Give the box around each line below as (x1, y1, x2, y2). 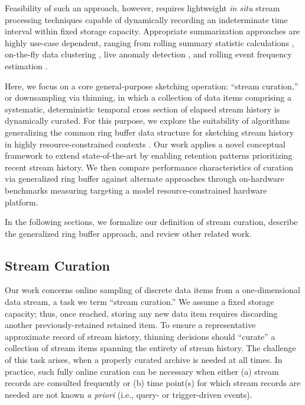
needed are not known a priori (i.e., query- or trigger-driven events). (5, 388, 252, 400)
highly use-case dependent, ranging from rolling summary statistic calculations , (5, 36, 294, 49)
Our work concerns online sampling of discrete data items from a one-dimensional (5, 284, 300, 296)
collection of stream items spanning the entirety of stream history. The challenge (5, 342, 296, 354)
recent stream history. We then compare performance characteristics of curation (5, 160, 293, 173)
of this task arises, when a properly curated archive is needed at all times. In (5, 353, 283, 366)
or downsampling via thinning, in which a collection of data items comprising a (5, 91, 291, 104)
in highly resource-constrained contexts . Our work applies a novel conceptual (5, 137, 285, 150)
